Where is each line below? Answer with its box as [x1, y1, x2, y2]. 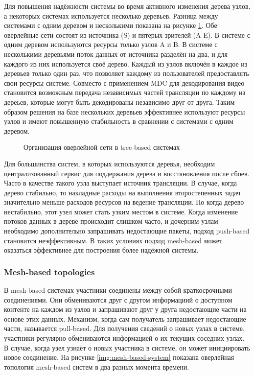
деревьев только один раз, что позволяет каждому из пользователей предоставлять [4, 68, 249, 78]
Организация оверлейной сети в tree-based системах [23, 142, 180, 152]
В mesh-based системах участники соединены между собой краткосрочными [4, 285, 232, 295]
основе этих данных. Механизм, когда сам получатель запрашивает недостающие [4, 313, 246, 324]
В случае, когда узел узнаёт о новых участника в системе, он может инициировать [4, 342, 250, 352]
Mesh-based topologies [4, 265, 95, 278]
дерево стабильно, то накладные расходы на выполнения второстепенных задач [4, 187, 241, 197]
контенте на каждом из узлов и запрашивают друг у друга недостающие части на [4, 304, 247, 314]
